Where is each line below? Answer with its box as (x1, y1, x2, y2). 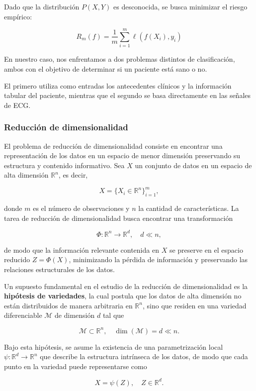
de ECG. (4, 99, 31, 110)
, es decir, (58, 170, 88, 180)
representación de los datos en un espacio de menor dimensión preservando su (4, 150, 241, 161)
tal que (102, 310, 124, 320)
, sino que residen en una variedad (142, 300, 247, 310)
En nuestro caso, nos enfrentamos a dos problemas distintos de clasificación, (4, 54, 235, 64)
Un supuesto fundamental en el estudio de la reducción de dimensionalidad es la (4, 281, 248, 291)
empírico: (4, 11, 32, 21)
